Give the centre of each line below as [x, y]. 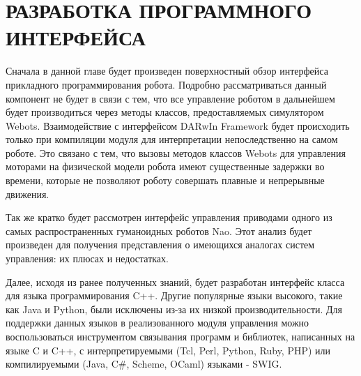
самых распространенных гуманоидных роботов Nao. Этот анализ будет [159, 231]
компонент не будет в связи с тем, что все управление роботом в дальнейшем [170, 98]
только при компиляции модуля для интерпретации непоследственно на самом [172, 139]
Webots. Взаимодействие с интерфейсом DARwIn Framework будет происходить [178, 125]
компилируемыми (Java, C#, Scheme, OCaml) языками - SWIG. [144, 364]
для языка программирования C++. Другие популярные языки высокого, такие [174, 295]
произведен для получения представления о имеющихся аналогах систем [160, 245]
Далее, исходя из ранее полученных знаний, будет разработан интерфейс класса [175, 281]
